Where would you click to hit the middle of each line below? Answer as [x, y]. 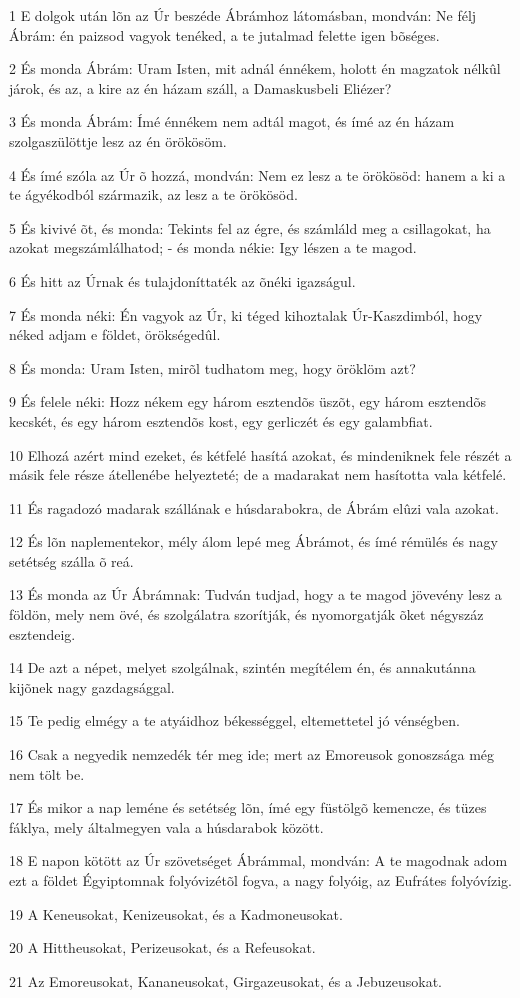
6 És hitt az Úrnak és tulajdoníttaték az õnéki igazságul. [182, 280]
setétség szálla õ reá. [71, 560]
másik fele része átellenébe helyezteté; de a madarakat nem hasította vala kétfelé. [258, 474]
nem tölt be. [47, 773]
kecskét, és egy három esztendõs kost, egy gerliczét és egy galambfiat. [221, 420]
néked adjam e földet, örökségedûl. [115, 334]
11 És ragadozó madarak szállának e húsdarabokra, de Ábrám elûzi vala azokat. [254, 507]
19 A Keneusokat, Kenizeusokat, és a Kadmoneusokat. [176, 913]
